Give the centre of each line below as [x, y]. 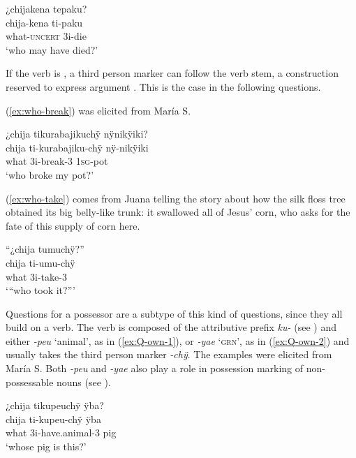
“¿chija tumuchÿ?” [45, 249]
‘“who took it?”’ [40, 290]
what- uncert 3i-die [46, 36]
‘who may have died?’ [52, 49]
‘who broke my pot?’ [50, 174]
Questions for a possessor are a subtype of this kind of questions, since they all [174, 313]
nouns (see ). [84, 382]
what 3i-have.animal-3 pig [61, 433]
